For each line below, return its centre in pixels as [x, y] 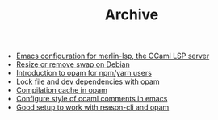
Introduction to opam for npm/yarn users [84, 73]
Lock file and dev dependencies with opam [88, 81]
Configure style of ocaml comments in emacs [92, 99]
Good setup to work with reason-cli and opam [92, 107]
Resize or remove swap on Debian [73, 64]
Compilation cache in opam [61, 90]
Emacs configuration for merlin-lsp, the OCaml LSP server [113, 56]
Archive [132, 15]
